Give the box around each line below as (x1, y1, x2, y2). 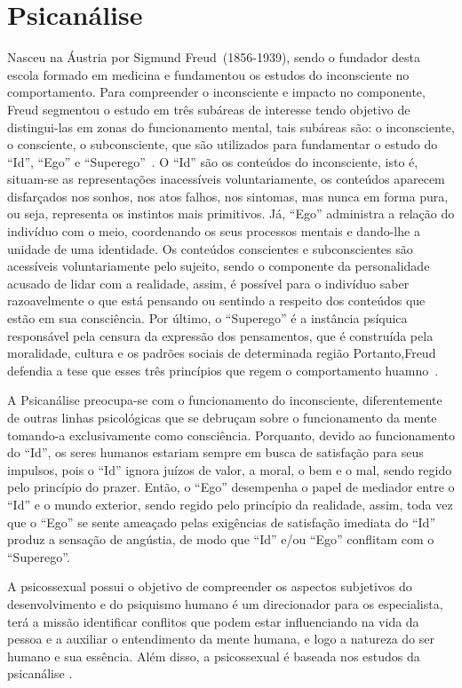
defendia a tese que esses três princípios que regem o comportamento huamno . (7, 360, 439, 379)
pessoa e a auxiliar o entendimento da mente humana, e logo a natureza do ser (7, 629, 434, 648)
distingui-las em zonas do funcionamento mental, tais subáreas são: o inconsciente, (7, 117, 455, 136)
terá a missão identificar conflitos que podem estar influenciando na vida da (7, 612, 419, 630)
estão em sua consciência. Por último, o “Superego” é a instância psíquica (7, 309, 408, 328)
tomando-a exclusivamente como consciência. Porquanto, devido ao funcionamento (7, 425, 455, 444)
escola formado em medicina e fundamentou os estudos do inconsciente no (7, 65, 410, 83)
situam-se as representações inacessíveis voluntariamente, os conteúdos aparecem (7, 170, 445, 188)
